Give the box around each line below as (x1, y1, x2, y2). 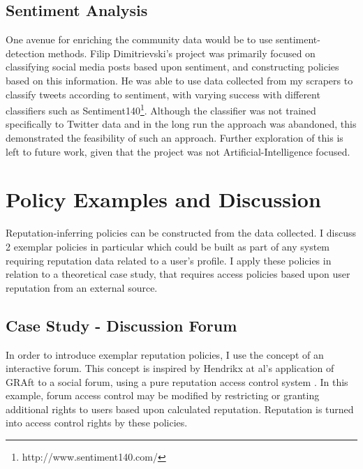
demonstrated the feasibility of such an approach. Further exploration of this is (6, 131, 343, 145)
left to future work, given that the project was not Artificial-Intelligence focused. (6, 144, 350, 158)
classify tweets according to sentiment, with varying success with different (6, 87, 320, 101)
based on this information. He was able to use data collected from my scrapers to (6, 73, 353, 87)
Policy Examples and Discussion (6, 185, 321, 214)
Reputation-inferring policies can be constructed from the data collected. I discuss (6, 225, 357, 240)
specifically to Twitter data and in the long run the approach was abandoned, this (6, 117, 357, 131)
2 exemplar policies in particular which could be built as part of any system (6, 239, 330, 253)
